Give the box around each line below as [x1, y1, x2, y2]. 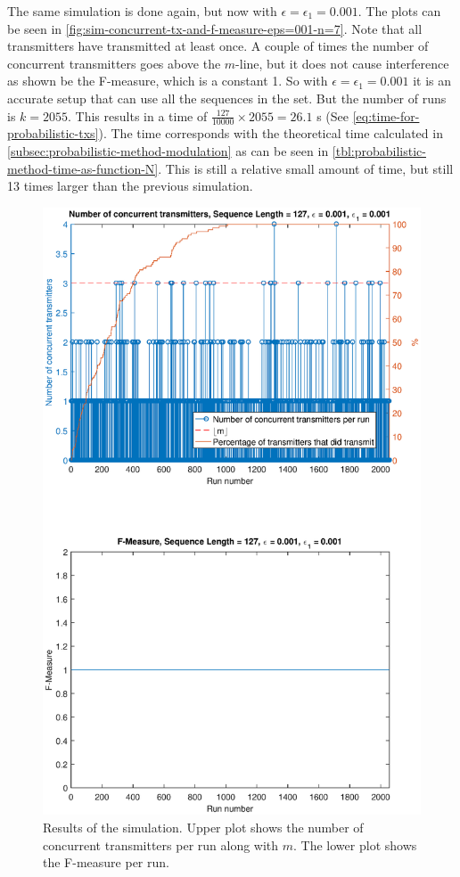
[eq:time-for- [352, 106, 420, 125]
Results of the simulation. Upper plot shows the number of [43, 817, 364, 836]
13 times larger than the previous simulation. [7, 176, 253, 195]
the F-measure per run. [43, 853, 169, 872]
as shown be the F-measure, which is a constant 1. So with [7, 71, 328, 90]
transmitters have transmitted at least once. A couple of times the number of [7, 37, 429, 55]
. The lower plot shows [293, 835, 417, 854]
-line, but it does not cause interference [235, 53, 449, 72]
